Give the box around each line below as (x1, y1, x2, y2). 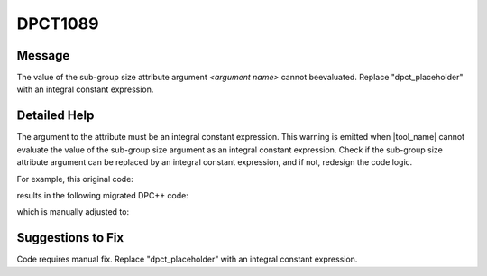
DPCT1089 (16, 14, 99, 33)
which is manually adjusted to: (16, 207, 130, 217)
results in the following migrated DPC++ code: (16, 189, 188, 200)
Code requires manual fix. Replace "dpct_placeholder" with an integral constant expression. (16, 253, 358, 265)
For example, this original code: (16, 173, 134, 184)
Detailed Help (16, 108, 95, 124)
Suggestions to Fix (16, 230, 124, 245)
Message (16, 48, 70, 63)
